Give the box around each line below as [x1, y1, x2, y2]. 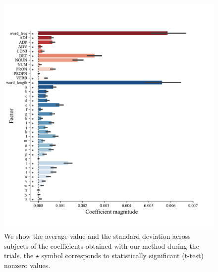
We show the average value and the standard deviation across [4, 231, 191, 241]
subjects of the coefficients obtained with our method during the [4, 240, 199, 251]
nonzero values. [4, 260, 51, 270]
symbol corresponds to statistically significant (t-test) [41, 250, 204, 261]
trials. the [4, 250, 34, 261]
